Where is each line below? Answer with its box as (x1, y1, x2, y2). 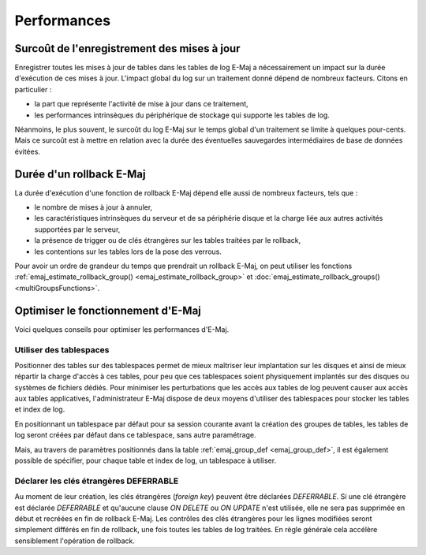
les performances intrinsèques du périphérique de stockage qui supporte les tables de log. (34, 110, 331, 120)
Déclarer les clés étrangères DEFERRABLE (14, 475, 179, 486)
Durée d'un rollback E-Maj (14, 167, 146, 181)
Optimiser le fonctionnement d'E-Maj (14, 304, 201, 317)
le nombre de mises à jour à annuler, (34, 203, 153, 212)
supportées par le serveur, (34, 225, 121, 234)
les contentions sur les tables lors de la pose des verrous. (34, 247, 222, 256)
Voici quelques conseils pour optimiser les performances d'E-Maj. (14, 324, 230, 334)
